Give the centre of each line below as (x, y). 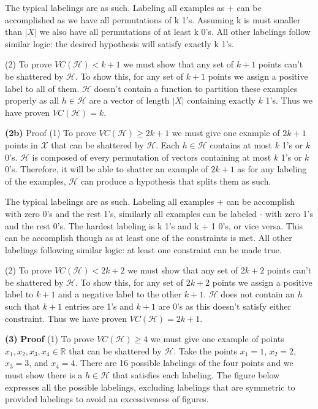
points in (21, 144)
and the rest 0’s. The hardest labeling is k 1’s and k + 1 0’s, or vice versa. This (154, 225)
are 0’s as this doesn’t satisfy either (225, 306)
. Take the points (206, 350)
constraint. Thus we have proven (66, 318)
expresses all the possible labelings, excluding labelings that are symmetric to (150, 387)
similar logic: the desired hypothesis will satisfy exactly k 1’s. (119, 43)
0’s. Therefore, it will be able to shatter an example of (107, 169)
